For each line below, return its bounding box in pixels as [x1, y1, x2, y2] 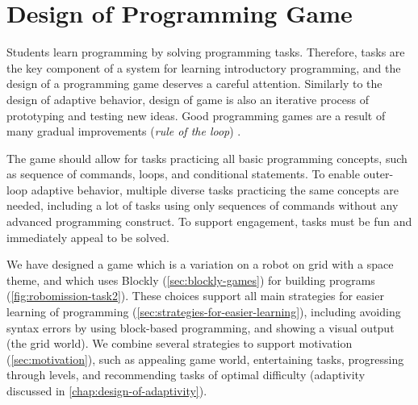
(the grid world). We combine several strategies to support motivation [6, 335, 353, 352]
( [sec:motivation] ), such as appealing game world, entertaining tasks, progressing [6, 350, 404, 367]
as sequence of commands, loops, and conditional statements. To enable [6, 165, 360, 182]
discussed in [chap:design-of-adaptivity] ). [6, 382, 207, 399]
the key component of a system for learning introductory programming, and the [6, 59, 401, 76]
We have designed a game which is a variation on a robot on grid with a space [6, 256, 394, 273]
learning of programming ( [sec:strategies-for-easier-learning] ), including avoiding [6, 303, 401, 320]
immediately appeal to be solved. [6, 228, 169, 245]
